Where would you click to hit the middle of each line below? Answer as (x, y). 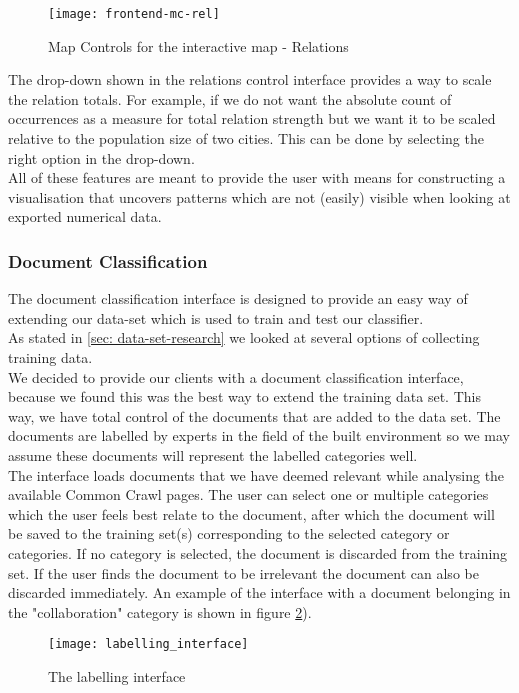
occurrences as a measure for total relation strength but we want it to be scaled (252, 118)
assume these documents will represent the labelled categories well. (213, 454)
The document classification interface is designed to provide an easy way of (238, 298)
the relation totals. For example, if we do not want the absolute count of (230, 98)
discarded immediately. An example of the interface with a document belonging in (259, 592)
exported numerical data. (85, 216)
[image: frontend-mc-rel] (134, 14)
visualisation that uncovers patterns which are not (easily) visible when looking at (259, 196)
